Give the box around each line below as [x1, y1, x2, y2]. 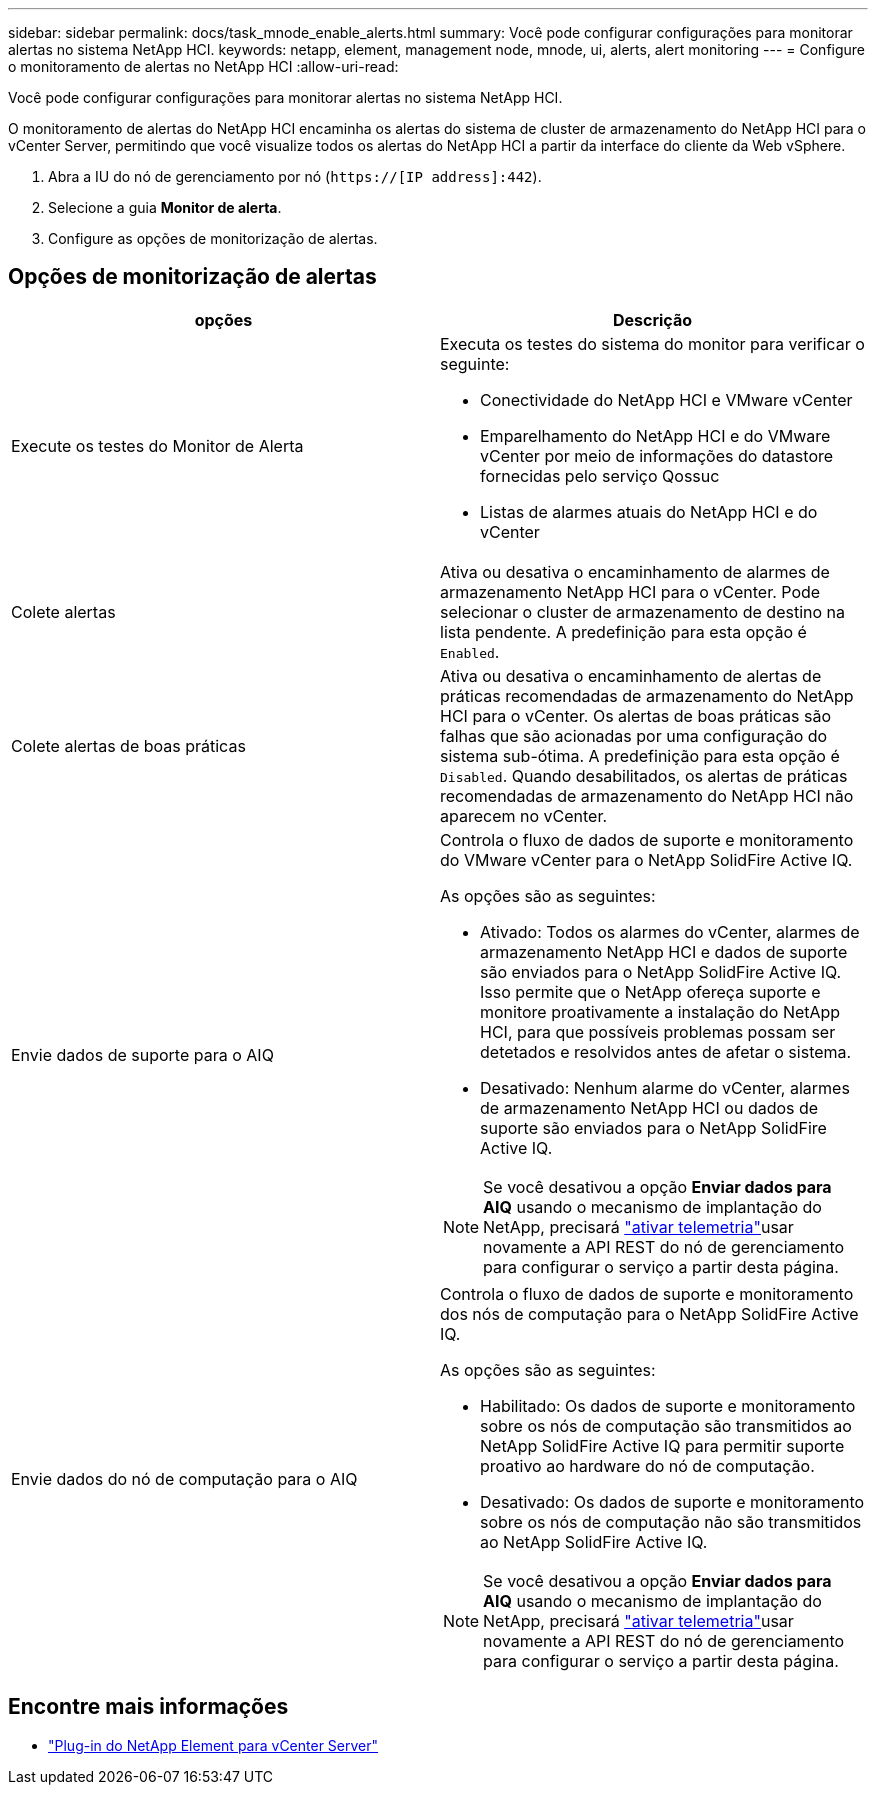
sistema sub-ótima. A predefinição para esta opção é [440, 745, 840, 766]
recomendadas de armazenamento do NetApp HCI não [440, 785, 854, 806]
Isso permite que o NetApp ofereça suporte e [480, 981, 821, 1002]
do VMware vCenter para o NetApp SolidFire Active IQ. [440, 849, 853, 870]
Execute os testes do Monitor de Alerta [11, 435, 304, 456]
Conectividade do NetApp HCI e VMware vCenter [480, 389, 853, 410]
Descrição [612, 309, 693, 330]
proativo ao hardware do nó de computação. [480, 1455, 815, 1476]
